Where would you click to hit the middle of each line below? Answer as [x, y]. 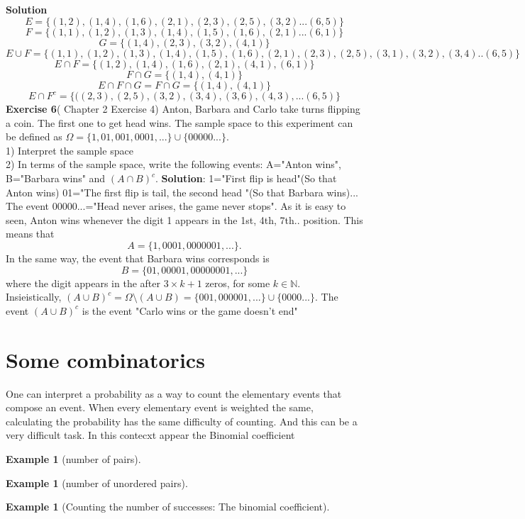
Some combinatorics [105, 359]
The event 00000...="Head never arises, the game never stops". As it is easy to [176, 206]
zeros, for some [238, 283]
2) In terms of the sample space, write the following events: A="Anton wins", [173, 164]
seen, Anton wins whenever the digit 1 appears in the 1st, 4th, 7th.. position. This [184, 219]
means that [30, 234]
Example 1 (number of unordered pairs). [97, 482]
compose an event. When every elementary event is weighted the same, [160, 407]
